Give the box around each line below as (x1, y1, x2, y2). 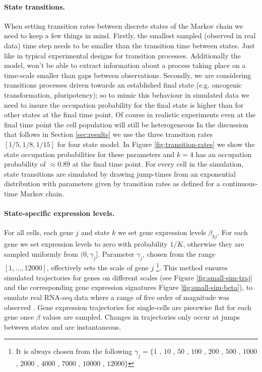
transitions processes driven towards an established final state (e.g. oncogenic (4, 80, 242, 90)
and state (81, 227, 110, 238)
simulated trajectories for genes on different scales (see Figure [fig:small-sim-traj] (4, 272, 252, 282)
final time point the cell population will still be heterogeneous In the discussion (4, 119, 248, 129)
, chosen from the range (143, 248, 216, 259)
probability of (4, 159, 46, 169)
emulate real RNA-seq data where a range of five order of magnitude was (4, 291, 230, 302)
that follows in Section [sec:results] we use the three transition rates (4, 129, 213, 139)
